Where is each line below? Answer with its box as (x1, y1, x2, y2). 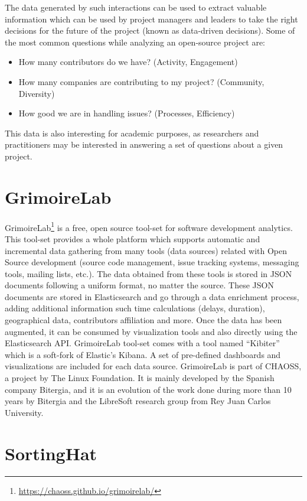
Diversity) (18, 87, 55, 99)
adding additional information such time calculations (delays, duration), (5, 302, 265, 314)
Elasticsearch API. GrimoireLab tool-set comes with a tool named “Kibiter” (5, 337, 280, 349)
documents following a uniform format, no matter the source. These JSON (5, 279, 274, 291)
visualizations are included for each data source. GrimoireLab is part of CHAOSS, (5, 360, 302, 372)
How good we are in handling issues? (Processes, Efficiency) (18, 107, 235, 119)
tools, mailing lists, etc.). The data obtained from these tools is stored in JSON (5, 267, 292, 279)
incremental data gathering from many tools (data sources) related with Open (5, 244, 287, 256)
